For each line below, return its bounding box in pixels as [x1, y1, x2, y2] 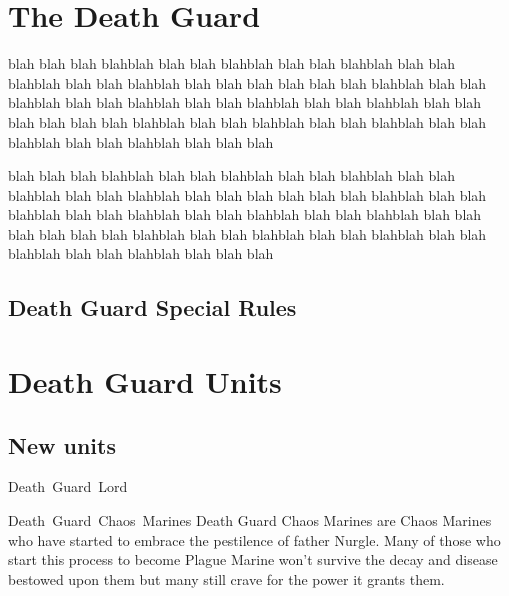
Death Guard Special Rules [8, 292, 297, 323]
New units [8, 429, 116, 460]
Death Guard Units [8, 361, 282, 402]
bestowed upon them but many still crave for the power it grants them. [8, 568, 445, 589]
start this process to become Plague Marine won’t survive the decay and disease [8, 549, 498, 570]
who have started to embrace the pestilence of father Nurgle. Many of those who [8, 529, 501, 550]
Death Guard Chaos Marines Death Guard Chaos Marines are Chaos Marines [8, 510, 492, 531]
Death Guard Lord [8, 476, 128, 497]
